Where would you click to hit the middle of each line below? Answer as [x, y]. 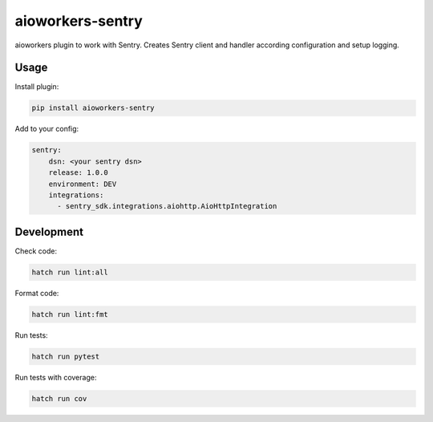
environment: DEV [83, 184]
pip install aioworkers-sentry [93, 108]
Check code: [36, 251]
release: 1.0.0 [78, 173]
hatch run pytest [66, 356]
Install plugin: [37, 87]
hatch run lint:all [70, 272]
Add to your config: [47, 129]
